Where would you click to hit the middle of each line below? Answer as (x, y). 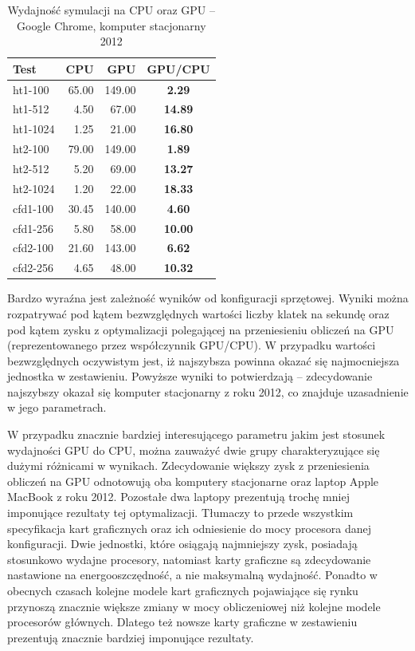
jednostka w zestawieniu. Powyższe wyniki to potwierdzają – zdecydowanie (190, 376)
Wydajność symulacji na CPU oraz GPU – (112, 10)
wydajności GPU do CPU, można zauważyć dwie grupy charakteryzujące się (194, 450)
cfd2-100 (33, 248)
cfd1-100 (33, 208)
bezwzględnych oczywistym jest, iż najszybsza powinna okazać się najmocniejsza (204, 360)
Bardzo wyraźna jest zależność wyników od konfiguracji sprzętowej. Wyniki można (208, 298)
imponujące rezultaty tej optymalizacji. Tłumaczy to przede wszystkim (180, 513)
